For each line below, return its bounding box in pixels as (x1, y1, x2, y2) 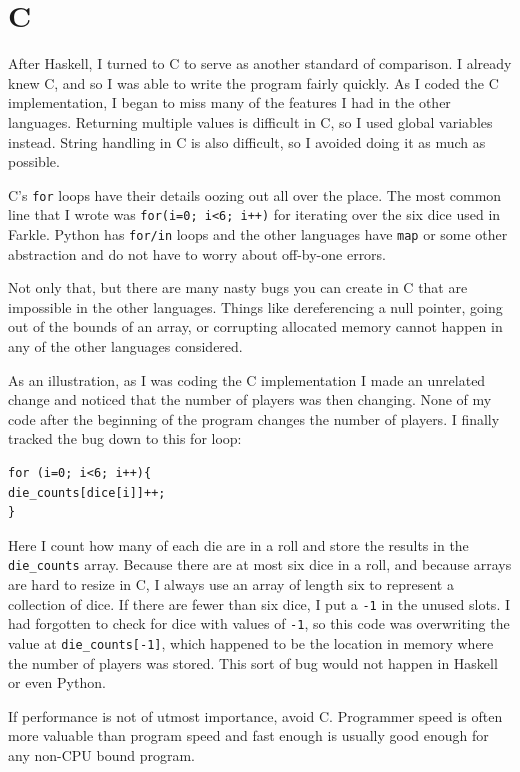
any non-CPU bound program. (8, 744, 195, 765)
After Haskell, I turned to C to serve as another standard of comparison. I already (8, 53, 512, 74)
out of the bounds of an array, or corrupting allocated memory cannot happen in (8, 316, 503, 337)
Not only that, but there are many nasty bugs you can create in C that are (8, 277, 468, 298)
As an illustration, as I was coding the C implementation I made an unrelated (8, 369, 486, 390)
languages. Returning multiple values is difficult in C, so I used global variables (8, 111, 493, 132)
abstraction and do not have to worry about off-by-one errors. (8, 243, 387, 264)
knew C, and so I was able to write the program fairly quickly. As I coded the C (8, 72, 499, 93)
